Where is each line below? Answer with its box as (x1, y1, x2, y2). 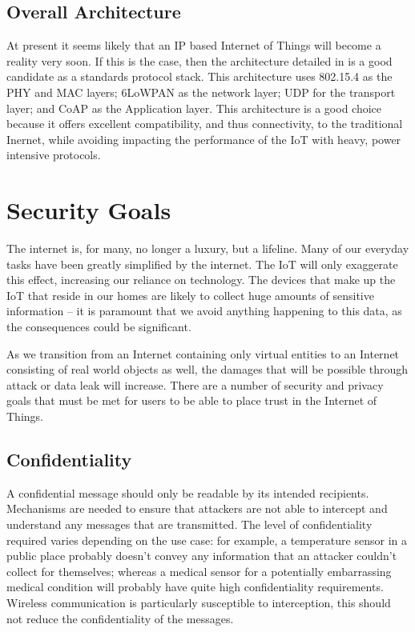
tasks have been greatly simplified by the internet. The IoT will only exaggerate (6, 255, 398, 272)
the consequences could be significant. (6, 318, 191, 335)
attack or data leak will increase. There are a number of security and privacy (6, 376, 384, 393)
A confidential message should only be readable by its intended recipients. (6, 484, 369, 501)
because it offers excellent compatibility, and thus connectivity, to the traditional (6, 115, 403, 132)
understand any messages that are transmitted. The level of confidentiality (6, 516, 373, 532)
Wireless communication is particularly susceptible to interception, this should (6, 594, 391, 610)
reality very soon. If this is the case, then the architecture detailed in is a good (6, 52, 393, 69)
